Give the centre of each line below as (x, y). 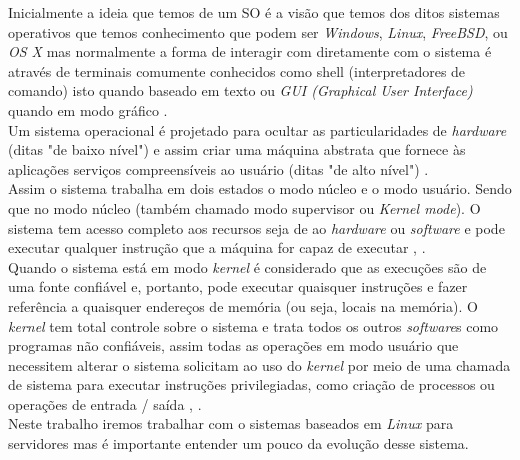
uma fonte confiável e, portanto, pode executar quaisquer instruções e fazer (238, 286)
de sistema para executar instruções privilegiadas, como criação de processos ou (251, 384)
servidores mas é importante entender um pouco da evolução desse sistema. (238, 443)
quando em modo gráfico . (88, 109)
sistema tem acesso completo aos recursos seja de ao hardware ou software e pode (256, 227)
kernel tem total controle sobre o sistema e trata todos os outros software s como (253, 325)
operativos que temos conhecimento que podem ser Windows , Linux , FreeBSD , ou (258, 31)
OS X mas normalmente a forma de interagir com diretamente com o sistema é (250, 51)
